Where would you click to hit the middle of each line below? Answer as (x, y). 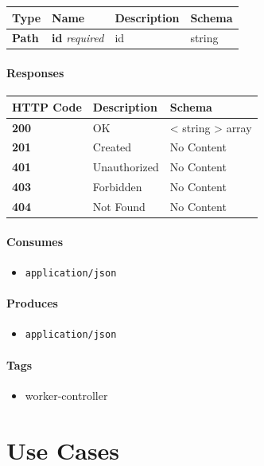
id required (78, 38)
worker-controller (66, 395)
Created (112, 147)
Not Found (119, 206)
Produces (32, 303)
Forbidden (117, 187)
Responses (35, 73)
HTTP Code (47, 106)
